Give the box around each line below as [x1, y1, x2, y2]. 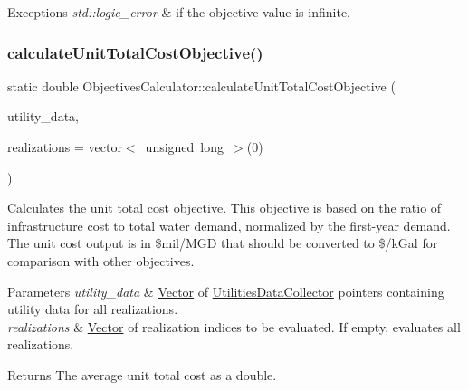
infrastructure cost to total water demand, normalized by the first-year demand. [7, 215, 451, 234]
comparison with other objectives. [7, 251, 195, 270]
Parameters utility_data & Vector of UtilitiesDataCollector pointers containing [7, 281, 444, 300]
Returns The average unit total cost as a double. [7, 365, 277, 384]
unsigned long [145, 138, 224, 156]
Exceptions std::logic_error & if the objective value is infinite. [7, 3, 350, 21]
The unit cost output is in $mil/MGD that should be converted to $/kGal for [7, 233, 438, 252]
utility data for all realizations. [7, 300, 178, 319]
